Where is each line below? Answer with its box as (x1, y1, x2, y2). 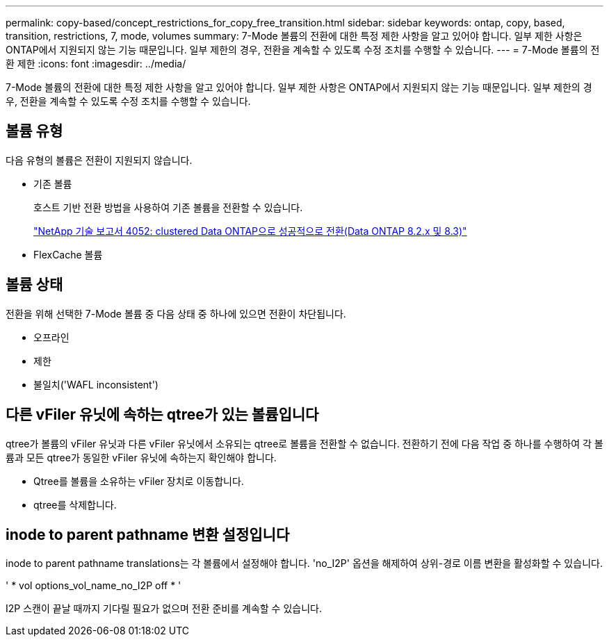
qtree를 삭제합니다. (33, 498, 117, 511)
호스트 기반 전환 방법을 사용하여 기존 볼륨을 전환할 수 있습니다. (33, 201, 303, 213)
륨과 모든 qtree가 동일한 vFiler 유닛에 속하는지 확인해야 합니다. (6, 451, 277, 463)
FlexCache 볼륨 (33, 248, 103, 261)
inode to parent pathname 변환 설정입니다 (6, 525, 290, 543)
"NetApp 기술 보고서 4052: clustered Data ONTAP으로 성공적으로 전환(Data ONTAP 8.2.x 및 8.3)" (33, 224, 467, 237)
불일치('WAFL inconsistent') (33, 378, 159, 390)
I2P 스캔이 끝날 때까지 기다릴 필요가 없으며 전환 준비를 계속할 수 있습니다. (6, 602, 322, 615)
